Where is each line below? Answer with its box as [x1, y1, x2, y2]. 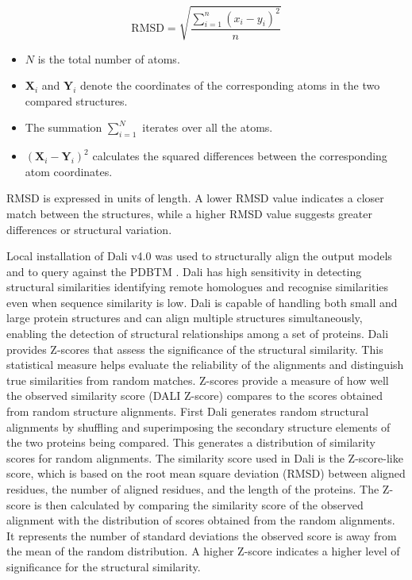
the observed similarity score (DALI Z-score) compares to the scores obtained [6, 387, 383, 404]
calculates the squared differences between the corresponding [92, 148, 387, 164]
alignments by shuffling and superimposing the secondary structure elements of [6, 418, 391, 435]
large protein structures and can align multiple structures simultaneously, [6, 309, 363, 326]
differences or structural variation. [6, 221, 172, 237]
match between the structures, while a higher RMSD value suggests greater [6, 205, 372, 221]
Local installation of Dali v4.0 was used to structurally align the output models [6, 248, 392, 264]
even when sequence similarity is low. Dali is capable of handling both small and [6, 294, 398, 310]
